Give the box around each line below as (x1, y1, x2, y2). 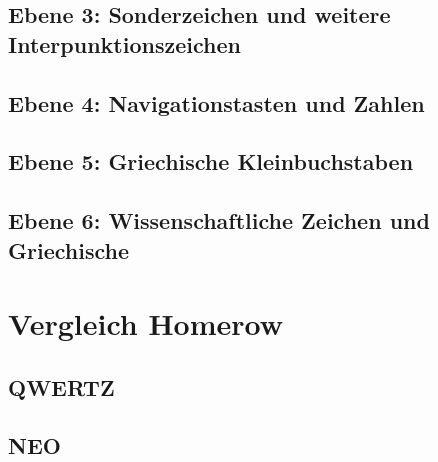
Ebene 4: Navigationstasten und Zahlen (8, 87, 425, 118)
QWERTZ (8, 371, 115, 402)
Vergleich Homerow (8, 303, 284, 344)
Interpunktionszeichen (8, 28, 241, 59)
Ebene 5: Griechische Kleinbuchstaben (8, 146, 414, 177)
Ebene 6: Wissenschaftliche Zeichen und (8, 205, 430, 236)
